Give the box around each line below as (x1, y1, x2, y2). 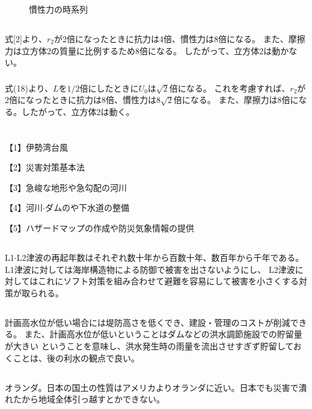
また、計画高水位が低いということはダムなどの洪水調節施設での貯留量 (24, 328, 302, 340)
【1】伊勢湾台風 (5, 140, 68, 153)
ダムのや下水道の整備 (44, 201, 129, 214)
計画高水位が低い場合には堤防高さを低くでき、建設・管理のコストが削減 (5, 316, 290, 328)
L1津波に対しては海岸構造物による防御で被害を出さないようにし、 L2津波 (5, 263, 295, 275)
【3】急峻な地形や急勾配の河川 (5, 181, 127, 193)
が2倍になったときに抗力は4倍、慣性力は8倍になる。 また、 (54, 32, 289, 45)
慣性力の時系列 (29, 3, 88, 15)
